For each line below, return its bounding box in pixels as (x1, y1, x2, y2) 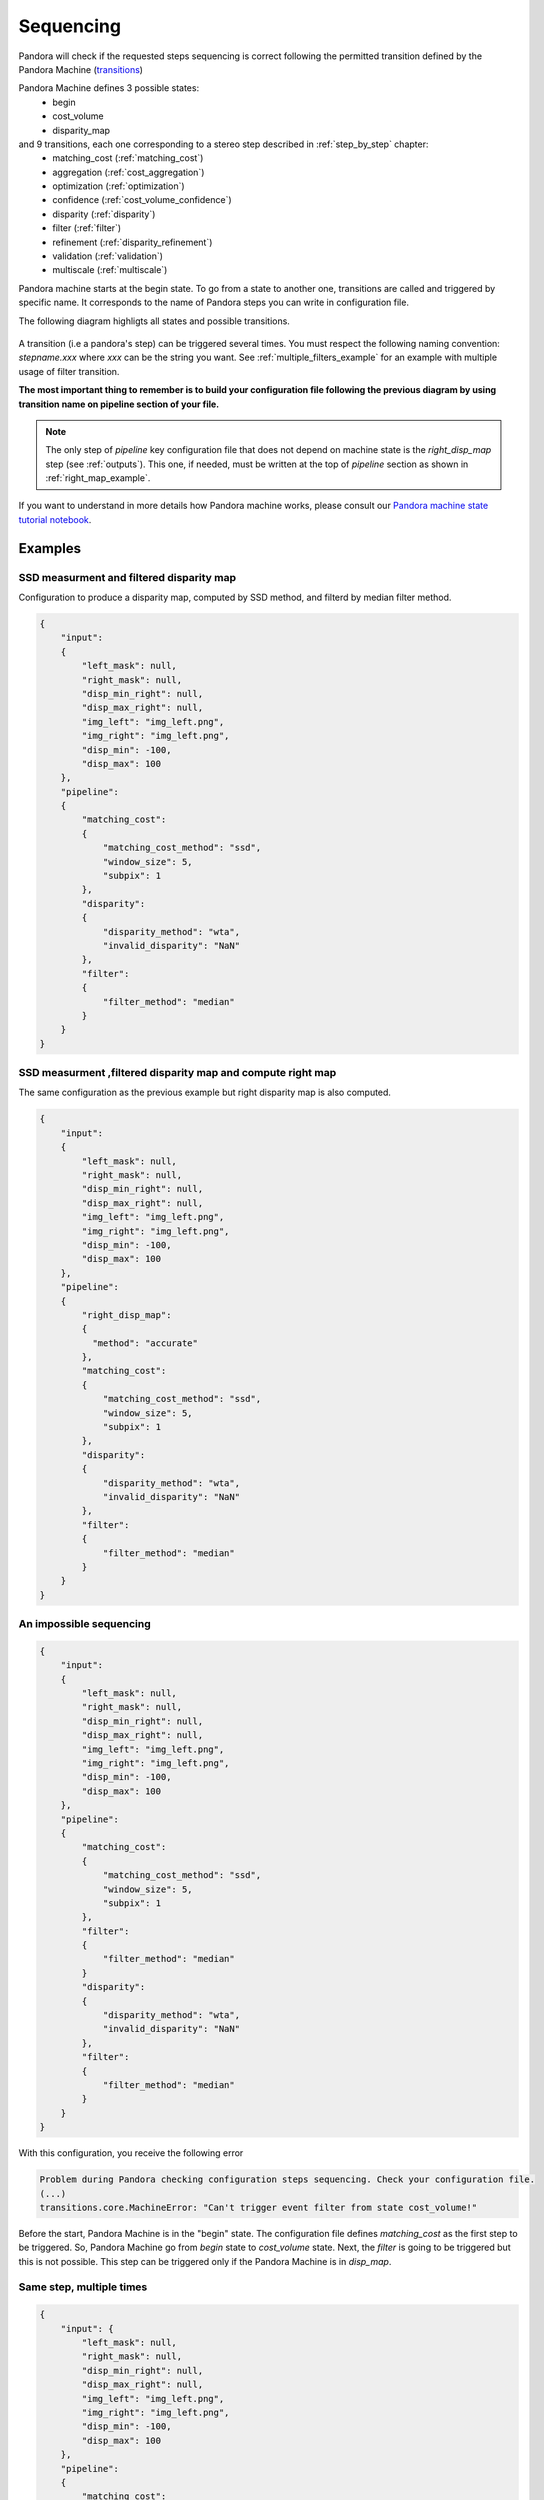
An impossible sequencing (18, 1617, 152, 1631)
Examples (18, 540, 82, 557)
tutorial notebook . (18, 513, 92, 525)
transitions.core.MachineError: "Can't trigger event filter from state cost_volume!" (39, 2201, 478, 2213)
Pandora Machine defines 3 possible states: (18, 82, 200, 94)
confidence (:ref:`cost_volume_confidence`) (52, 194, 232, 206)
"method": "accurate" (91, 1337, 199, 1349)
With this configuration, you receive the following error (18, 2147, 244, 2159)
